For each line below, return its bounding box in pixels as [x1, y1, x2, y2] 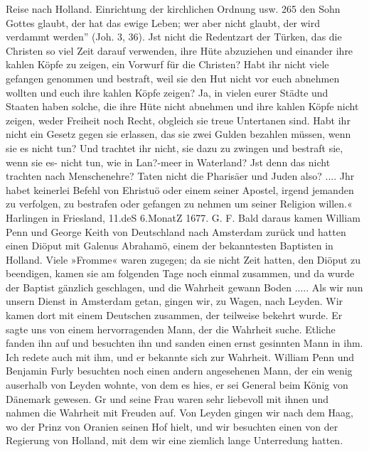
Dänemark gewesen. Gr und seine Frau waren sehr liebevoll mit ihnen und [6, 391, 328, 406]
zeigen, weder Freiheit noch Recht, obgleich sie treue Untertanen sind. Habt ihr [6, 112, 351, 127]
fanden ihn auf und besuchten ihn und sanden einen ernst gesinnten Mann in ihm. [6, 335, 363, 350]
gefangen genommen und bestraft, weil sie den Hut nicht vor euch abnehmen [6, 70, 340, 85]
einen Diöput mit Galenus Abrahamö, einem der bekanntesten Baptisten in [6, 238, 333, 253]
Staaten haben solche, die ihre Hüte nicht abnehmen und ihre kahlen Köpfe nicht [6, 99, 359, 114]
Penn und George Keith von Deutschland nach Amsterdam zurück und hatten [6, 224, 346, 239]
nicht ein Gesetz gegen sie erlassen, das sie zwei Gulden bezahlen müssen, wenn [6, 127, 351, 141]
